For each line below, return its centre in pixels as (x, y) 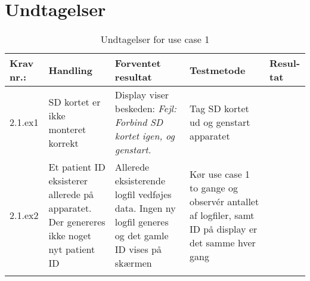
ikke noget (70, 236)
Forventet (138, 63)
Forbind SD (139, 122)
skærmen (133, 263)
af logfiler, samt (222, 215)
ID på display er (224, 228)
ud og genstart (220, 122)
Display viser (142, 95)
